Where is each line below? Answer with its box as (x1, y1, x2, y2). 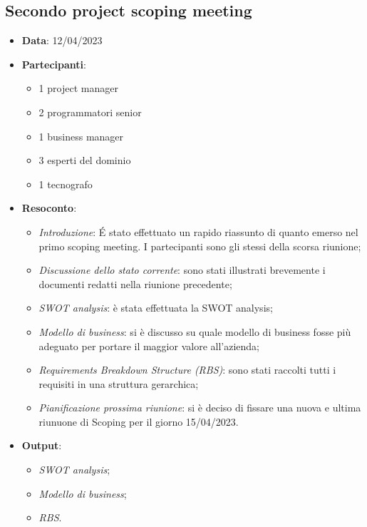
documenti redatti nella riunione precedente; (38, 276, 232, 291)
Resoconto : (21, 200, 77, 215)
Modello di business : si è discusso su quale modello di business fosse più (38, 324, 351, 339)
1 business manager (38, 128, 124, 143)
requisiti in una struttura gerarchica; (38, 376, 199, 391)
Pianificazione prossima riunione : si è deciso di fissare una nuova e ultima (38, 400, 361, 415)
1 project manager (38, 81, 118, 96)
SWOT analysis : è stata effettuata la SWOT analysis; (38, 300, 273, 315)
